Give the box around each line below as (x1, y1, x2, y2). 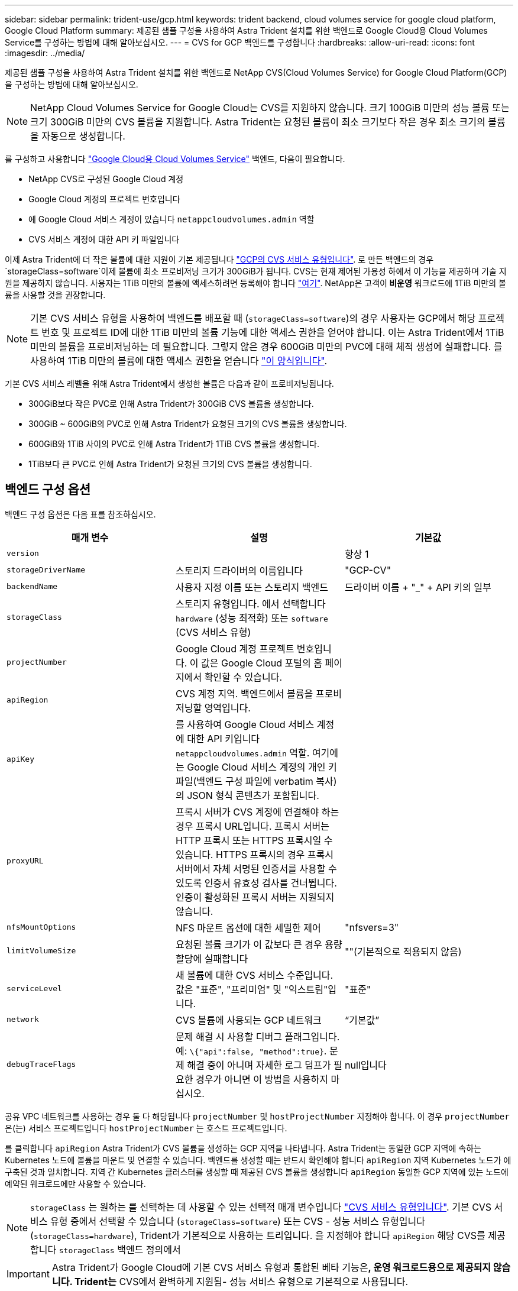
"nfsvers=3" (344, 921, 399, 933)
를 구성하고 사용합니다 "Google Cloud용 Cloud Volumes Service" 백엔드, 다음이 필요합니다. (5, 154, 345, 164)
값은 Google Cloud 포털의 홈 (201, 656, 322, 669)
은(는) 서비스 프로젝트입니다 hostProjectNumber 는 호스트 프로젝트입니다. (5, 1122, 287, 1133)
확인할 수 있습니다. (204, 671, 283, 683)
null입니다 (344, 1059, 387, 1071)
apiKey (7, 755, 34, 764)
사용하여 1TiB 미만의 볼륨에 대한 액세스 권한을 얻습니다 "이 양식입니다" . (30, 355, 328, 367)
